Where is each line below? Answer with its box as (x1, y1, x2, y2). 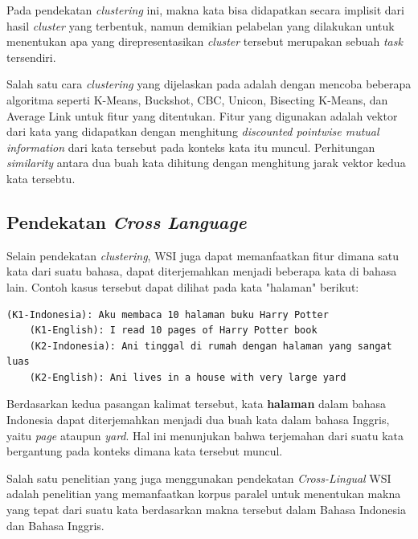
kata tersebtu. (6, 169, 76, 186)
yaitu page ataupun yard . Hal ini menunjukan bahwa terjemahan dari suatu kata (6, 427, 404, 443)
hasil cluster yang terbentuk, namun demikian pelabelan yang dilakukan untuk (6, 17, 395, 34)
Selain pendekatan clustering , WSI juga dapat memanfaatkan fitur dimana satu (6, 247, 400, 263)
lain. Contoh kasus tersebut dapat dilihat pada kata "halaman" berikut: (6, 278, 359, 295)
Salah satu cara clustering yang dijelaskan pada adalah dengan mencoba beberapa (6, 76, 412, 92)
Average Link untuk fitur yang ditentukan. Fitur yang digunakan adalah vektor (6, 107, 398, 124)
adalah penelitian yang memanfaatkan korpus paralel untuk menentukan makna (6, 485, 401, 502)
